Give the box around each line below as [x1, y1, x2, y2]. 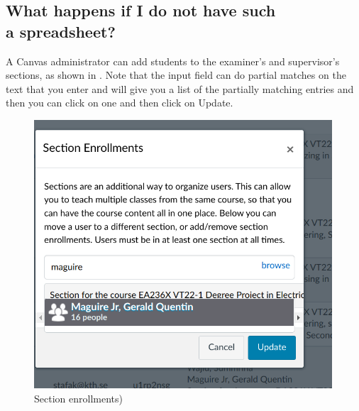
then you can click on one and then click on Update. [6, 95, 233, 110]
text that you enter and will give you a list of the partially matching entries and [6, 81, 354, 96]
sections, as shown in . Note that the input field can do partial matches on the [6, 67, 346, 82]
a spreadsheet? [6, 20, 116, 42]
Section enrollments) [34, 391, 123, 406]
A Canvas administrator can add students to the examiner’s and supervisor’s [6, 53, 340, 68]
